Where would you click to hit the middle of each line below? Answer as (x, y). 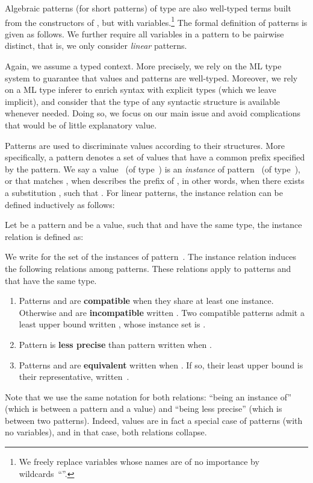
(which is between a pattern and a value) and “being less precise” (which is (144, 409)
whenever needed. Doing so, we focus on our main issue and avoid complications (153, 113)
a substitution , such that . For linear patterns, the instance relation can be (144, 192)
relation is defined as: (44, 236)
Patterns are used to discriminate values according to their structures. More (145, 145)
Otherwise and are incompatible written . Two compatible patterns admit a (162, 312)
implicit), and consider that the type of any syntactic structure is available (142, 101)
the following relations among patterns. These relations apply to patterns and (148, 268)
